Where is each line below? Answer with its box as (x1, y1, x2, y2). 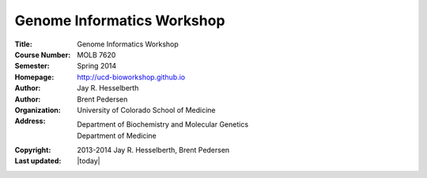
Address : (14, 117, 46, 126)
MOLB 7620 (77, 50, 116, 59)
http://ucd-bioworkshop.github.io (77, 72, 186, 82)
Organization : (14, 105, 61, 114)
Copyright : (14, 146, 51, 155)
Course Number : (14, 50, 71, 59)
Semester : (14, 61, 51, 71)
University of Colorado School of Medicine (77, 105, 216, 114)
